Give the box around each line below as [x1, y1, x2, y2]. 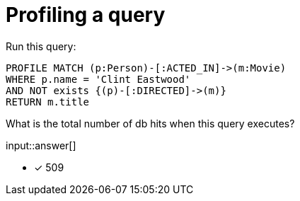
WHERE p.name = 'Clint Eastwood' [6, 73, 191, 85]
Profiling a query [6, 3, 166, 27]
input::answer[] [6, 139, 76, 151]
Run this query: [6, 40, 76, 52]
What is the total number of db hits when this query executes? [6, 117, 295, 130]
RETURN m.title [6, 96, 90, 108]
